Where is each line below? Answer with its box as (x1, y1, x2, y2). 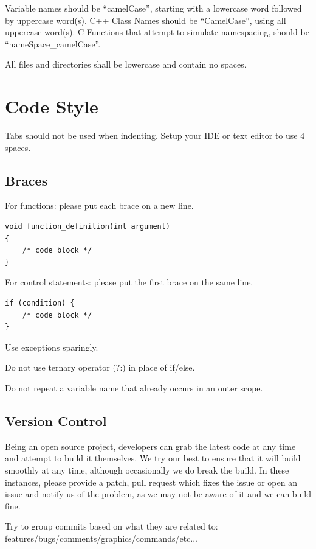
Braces (5, 170, 48, 189)
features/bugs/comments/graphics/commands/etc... (5, 531, 198, 544)
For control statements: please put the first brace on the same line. (5, 276, 253, 288)
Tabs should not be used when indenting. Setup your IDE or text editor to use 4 (5, 129, 305, 142)
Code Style (5, 94, 98, 119)
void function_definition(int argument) (5, 222, 171, 231)
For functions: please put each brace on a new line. (5, 199, 194, 212)
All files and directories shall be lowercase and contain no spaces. (5, 58, 247, 71)
